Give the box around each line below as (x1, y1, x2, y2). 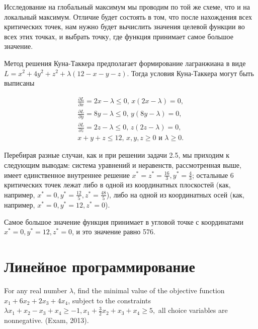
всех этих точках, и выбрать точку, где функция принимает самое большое (4, 31, 234, 41)
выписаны (4, 78, 35, 88)
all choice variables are (158, 305, 228, 315)
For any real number (4, 285, 67, 296)
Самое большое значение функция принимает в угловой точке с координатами (4, 216, 243, 227)
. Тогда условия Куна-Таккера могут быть (127, 68, 254, 78)
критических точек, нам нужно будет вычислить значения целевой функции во (4, 21, 245, 32)
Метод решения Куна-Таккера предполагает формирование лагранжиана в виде (4, 57, 246, 68)
